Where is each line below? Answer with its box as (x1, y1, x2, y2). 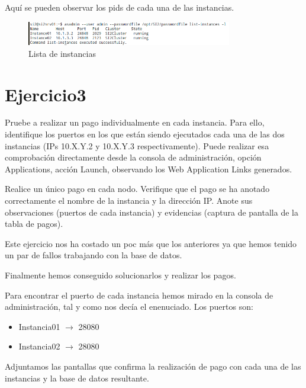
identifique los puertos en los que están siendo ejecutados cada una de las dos (5, 128, 285, 140)
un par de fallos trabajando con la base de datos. (5, 249, 182, 261)
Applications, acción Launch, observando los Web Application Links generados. (5, 162, 292, 175)
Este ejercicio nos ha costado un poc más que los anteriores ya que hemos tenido (5, 237, 297, 249)
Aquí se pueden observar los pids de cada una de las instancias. (5, 1, 234, 13)
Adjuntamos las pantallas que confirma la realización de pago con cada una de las (5, 360, 301, 372)
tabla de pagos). (5, 217, 63, 230)
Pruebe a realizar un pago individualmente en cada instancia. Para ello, (5, 116, 265, 129)
